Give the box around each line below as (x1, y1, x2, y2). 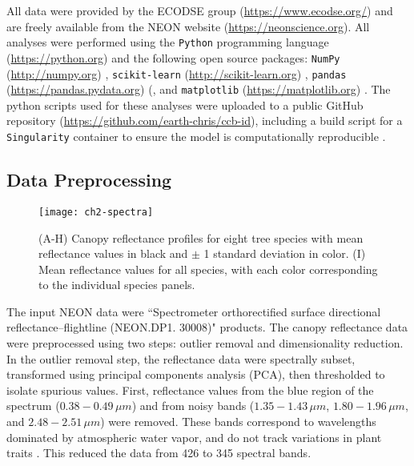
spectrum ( (6, 397, 60, 414)
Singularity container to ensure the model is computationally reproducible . (6, 128, 386, 144)
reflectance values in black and (38, 245, 188, 262)
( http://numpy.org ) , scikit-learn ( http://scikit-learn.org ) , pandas (6, 65, 347, 82)
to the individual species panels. (38, 276, 195, 293)
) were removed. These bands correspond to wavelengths (100, 413, 376, 430)
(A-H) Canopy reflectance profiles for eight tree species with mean (38, 229, 364, 246)
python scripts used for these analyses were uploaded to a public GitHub (6, 96, 364, 113)
